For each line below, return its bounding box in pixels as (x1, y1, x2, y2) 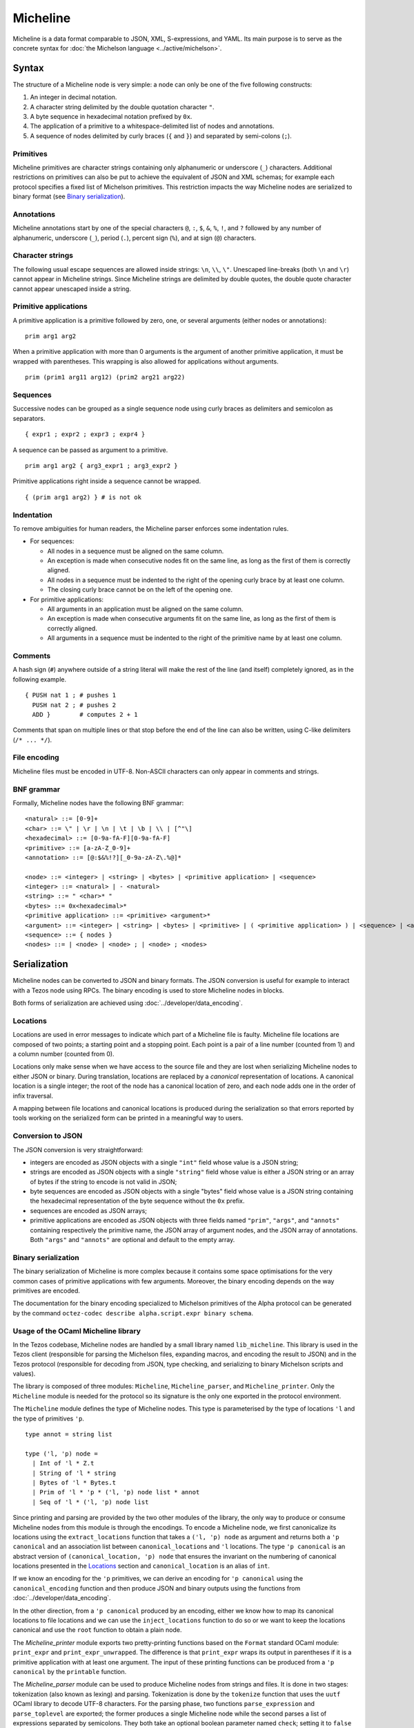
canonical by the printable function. (12, 1667, 127, 1675)
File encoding (12, 753, 59, 762)
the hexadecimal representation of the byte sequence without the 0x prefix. (30, 1196, 245, 1205)
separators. (12, 414, 46, 422)
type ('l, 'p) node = (25, 1449, 98, 1458)
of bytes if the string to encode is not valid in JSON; (30, 1177, 177, 1185)
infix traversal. (12, 1091, 54, 1100)
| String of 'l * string (32, 1469, 117, 1477)
